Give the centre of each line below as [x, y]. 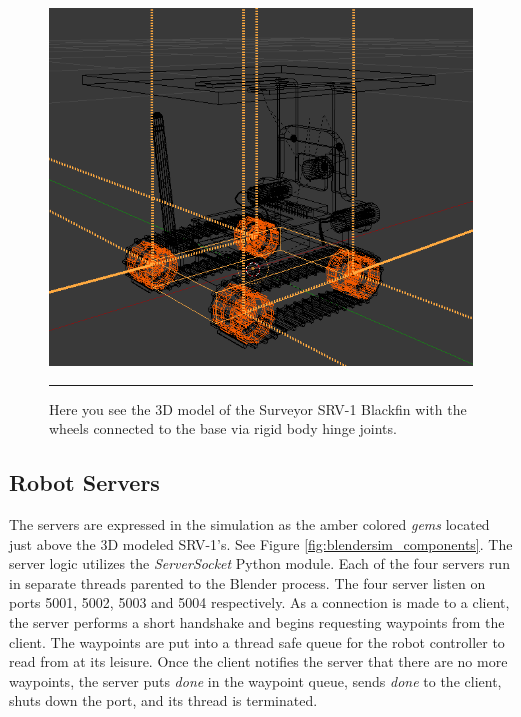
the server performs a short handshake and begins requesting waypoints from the [257, 622]
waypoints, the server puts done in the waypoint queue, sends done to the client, [255, 680]
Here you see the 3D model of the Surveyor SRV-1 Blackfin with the [258, 408]
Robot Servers [84, 482]
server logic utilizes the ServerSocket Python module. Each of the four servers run [259, 563]
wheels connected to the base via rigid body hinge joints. [223, 428]
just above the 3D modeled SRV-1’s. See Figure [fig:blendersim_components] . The [261, 543]
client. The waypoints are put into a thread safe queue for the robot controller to [257, 641]
